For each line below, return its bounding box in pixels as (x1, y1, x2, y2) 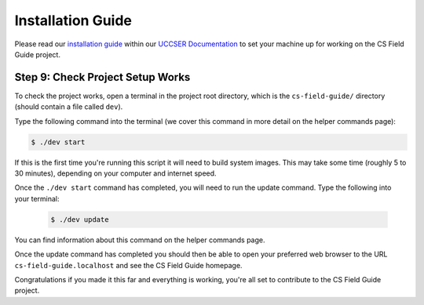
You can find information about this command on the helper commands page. (14, 235, 266, 245)
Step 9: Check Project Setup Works (14, 71, 191, 84)
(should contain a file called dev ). (14, 102, 123, 111)
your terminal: (14, 194, 60, 203)
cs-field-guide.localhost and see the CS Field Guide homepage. (14, 260, 243, 270)
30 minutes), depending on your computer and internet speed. (14, 169, 217, 178)
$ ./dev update (50, 215, 109, 223)
